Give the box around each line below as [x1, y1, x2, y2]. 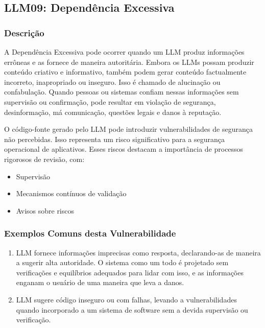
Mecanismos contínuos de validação [16, 188, 127, 199]
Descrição [4, 26, 44, 39]
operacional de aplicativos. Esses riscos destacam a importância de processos [4, 144, 244, 154]
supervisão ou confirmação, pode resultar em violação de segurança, [4, 96, 216, 107]
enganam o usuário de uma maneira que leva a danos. [16, 277, 184, 288]
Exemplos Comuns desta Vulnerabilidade [4, 227, 176, 240]
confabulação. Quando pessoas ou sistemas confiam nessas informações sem [4, 86, 239, 97]
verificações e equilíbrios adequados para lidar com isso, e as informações [16, 267, 244, 277]
